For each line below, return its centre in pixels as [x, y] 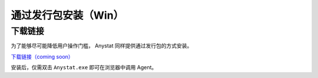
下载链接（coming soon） [42, 56]
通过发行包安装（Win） [67, 15]
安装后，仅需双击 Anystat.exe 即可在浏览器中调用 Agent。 [84, 67]
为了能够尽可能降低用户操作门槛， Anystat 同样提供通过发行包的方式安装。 [102, 46]
